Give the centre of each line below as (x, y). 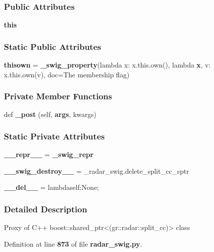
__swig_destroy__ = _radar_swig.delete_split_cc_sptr (96, 171)
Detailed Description (46, 209)
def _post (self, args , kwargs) (50, 114)
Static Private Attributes (54, 136)
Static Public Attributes (53, 46)
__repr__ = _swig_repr (49, 154)
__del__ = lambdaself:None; (51, 187)
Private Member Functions (58, 96)
